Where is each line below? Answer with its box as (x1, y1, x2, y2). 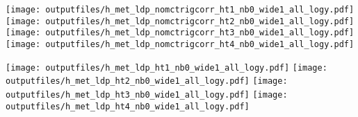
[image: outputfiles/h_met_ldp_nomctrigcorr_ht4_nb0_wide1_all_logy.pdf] (6, 39, 355, 49)
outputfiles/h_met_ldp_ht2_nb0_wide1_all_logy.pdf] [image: (6, 76, 288, 87)
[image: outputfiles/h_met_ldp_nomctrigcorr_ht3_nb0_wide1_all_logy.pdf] (6, 28, 355, 38)
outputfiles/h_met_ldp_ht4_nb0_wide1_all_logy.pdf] (6, 101, 250, 111)
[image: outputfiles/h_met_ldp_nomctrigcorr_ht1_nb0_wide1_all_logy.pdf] (6, 5, 355, 15)
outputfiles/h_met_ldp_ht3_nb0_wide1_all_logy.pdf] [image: (6, 89, 288, 100)
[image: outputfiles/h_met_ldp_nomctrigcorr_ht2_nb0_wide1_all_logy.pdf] (6, 16, 355, 26)
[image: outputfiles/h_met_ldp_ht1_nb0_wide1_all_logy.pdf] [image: (6, 62, 327, 73)
